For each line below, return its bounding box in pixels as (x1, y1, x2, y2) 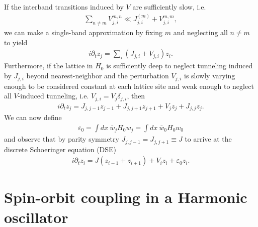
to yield (4, 37, 28, 47)
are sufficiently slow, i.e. (132, 2, 206, 12)
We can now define (4, 112, 62, 123)
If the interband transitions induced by (4, 2, 124, 12)
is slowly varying (184, 70, 235, 81)
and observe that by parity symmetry (4, 134, 119, 144)
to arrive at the (185, 134, 232, 144)
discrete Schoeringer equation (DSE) (4, 144, 117, 154)
